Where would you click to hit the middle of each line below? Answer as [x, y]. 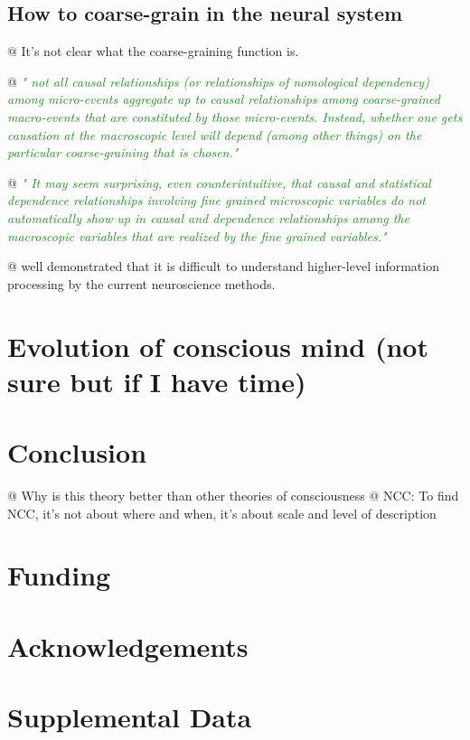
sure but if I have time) [157, 381]
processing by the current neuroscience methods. [141, 283]
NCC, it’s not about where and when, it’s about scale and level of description [222, 513]
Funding [59, 575]
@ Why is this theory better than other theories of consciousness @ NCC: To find [233, 496]
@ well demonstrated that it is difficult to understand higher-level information [223, 266]
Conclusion [77, 452]
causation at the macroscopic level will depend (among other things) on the [215, 134]
